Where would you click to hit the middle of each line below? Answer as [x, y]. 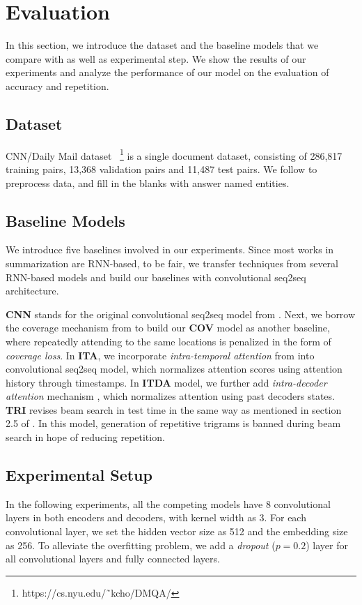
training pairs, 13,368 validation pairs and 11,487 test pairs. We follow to [162, 169]
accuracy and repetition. [57, 85]
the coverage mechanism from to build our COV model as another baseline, [168, 328]
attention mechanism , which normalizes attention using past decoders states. [170, 396]
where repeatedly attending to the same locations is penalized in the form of [168, 341]
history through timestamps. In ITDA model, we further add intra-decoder [166, 382]
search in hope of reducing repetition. [85, 437]
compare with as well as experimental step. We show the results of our [156, 58]
